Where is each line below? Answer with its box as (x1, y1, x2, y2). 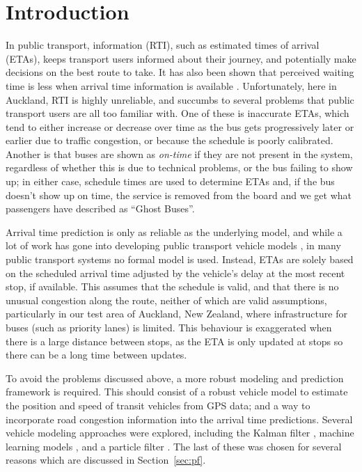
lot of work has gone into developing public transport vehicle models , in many (6, 238, 341, 253)
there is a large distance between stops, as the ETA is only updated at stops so (6, 333, 343, 348)
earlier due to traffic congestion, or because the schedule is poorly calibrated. (6, 133, 333, 148)
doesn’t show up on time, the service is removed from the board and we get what (6, 187, 352, 202)
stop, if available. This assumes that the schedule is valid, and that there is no (6, 279, 339, 294)
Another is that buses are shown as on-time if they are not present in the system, (6, 146, 353, 161)
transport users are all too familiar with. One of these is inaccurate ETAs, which (6, 106, 349, 120)
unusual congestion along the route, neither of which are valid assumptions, (6, 292, 327, 307)
